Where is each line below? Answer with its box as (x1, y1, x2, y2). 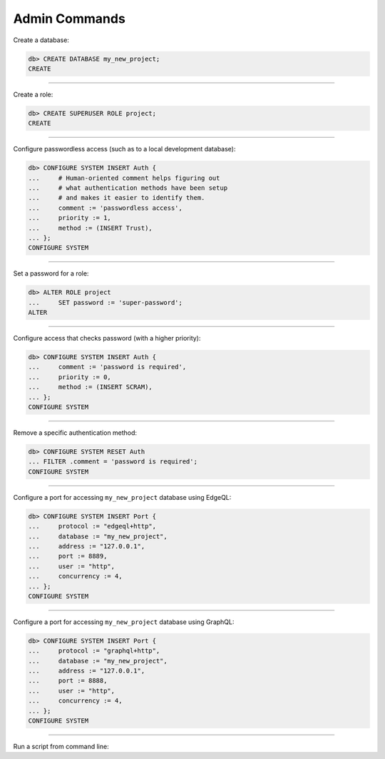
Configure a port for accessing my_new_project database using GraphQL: (13, 618, 235, 626)
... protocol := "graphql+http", (28, 647, 160, 655)
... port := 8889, (28, 552, 108, 561)
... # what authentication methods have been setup (28, 184, 228, 192)
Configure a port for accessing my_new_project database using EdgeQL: (13, 493, 232, 501)
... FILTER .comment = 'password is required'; (28, 458, 197, 466)
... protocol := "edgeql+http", (28, 522, 157, 531)
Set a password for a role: (13, 269, 89, 278)
